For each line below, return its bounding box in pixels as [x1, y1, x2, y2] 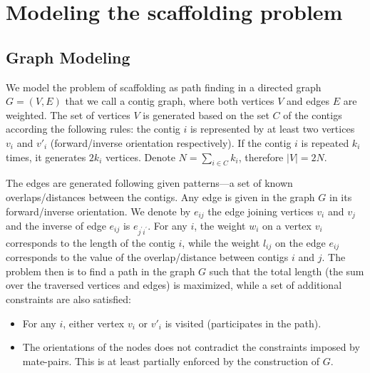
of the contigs [283, 107, 342, 122]
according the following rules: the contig [6, 121, 180, 136]
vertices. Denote [105, 149, 175, 164]
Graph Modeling [6, 46, 130, 68]
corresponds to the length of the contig [6, 235, 175, 250]
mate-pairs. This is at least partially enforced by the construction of [22, 353, 320, 368]
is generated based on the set [143, 107, 269, 122]
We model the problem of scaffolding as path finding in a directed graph [6, 79, 322, 94]
